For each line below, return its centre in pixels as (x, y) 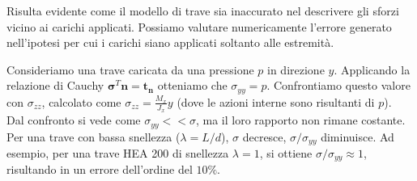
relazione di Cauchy (55, 85)
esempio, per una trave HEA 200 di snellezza (118, 152)
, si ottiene (286, 152)
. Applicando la (372, 69)
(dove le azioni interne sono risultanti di (276, 101)
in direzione (296, 69)
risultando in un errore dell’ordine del (100, 169)
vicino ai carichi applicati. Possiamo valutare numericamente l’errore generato (199, 26)
